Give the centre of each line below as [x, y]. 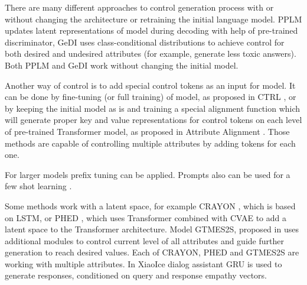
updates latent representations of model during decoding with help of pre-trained [151, 30]
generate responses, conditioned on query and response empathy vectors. [136, 275]
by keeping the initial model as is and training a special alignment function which [153, 108]
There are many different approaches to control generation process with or [139, 7]
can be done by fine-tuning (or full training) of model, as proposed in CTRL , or [151, 97]
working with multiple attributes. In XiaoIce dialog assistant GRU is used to [143, 263]
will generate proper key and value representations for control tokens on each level [153, 120]
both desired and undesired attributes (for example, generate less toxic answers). [151, 54]
